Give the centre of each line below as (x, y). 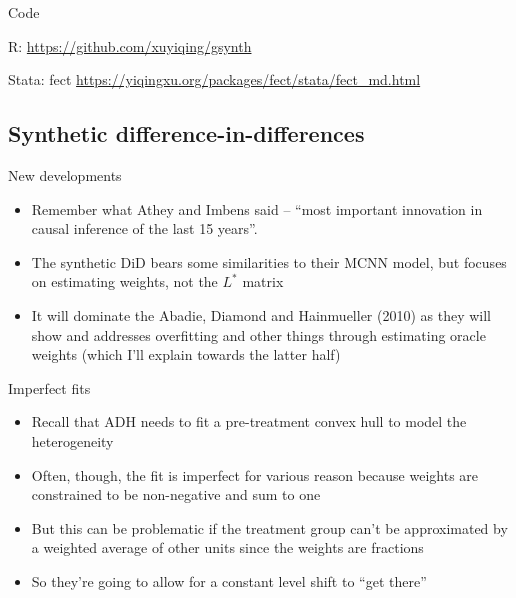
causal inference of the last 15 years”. (144, 228)
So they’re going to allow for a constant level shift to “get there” (229, 580)
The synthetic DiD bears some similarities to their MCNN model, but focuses (269, 261)
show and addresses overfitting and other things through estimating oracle (258, 334)
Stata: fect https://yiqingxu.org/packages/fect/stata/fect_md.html (214, 79)
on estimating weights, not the (124, 281)
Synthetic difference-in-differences (186, 133)
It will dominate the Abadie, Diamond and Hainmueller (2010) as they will (261, 314)
